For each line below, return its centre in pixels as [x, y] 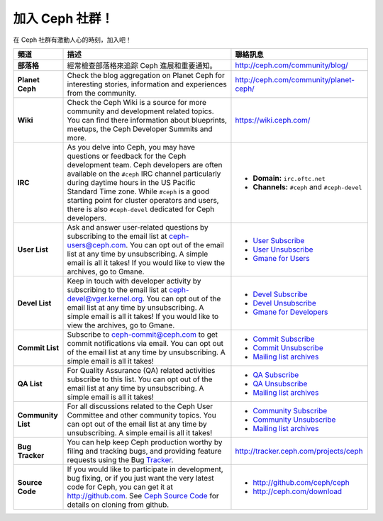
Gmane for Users [281, 258]
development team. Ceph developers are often [145, 164]
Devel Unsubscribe [285, 303]
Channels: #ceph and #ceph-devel [307, 186]
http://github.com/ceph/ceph [301, 482]
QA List [30, 383]
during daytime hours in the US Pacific [131, 182]
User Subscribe [279, 240]
